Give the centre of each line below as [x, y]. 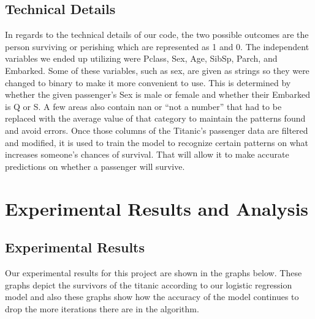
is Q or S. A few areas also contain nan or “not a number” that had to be [143, 106]
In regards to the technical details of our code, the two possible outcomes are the [157, 35]
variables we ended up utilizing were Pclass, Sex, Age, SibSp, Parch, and [141, 58]
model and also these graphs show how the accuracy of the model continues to [152, 297]
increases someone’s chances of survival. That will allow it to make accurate [147, 154]
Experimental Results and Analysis [157, 208]
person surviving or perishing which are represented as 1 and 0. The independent [157, 46]
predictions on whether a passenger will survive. [95, 166]
